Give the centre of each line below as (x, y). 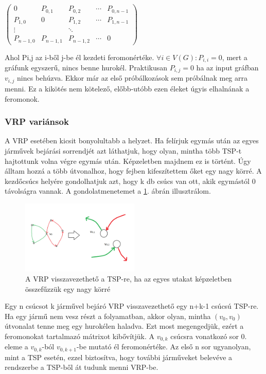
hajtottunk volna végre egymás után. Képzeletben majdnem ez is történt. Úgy (128, 161)
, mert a (235, 57)
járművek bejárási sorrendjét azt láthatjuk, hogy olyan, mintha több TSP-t (123, 150)
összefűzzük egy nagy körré (68, 288)
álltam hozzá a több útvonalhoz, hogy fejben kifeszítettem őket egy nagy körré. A (133, 171)
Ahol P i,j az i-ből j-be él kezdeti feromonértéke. (79, 57)
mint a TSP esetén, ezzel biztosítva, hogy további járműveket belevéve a (119, 357)
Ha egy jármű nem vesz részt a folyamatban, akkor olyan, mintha (108, 316)
